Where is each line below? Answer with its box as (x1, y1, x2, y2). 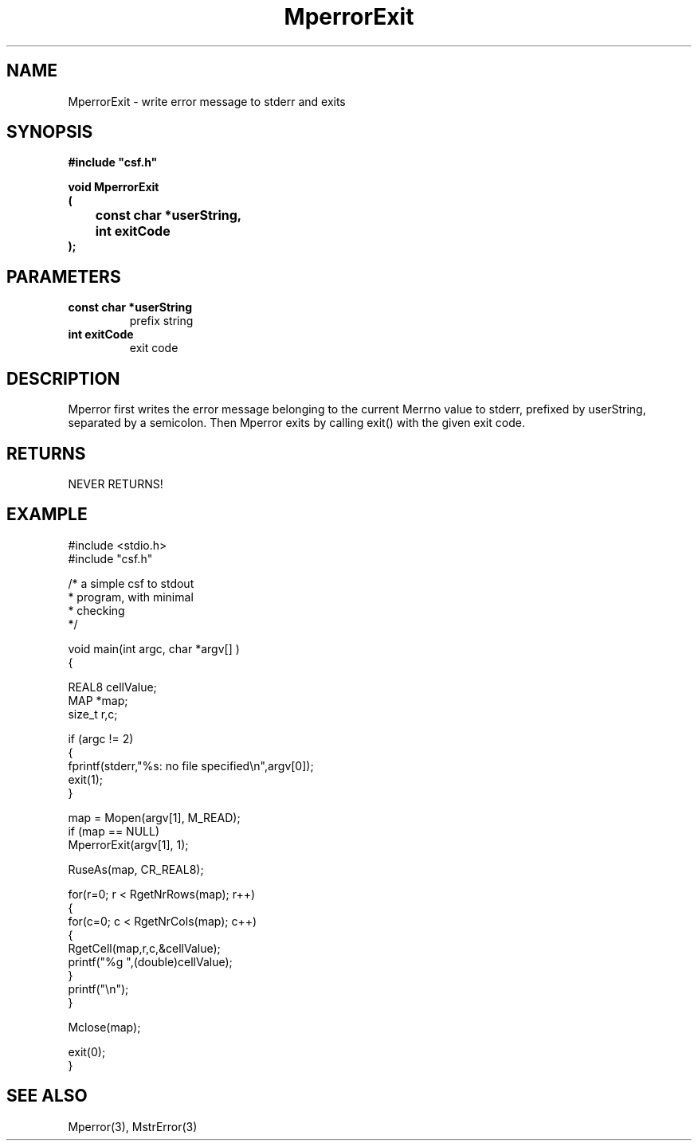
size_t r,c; (68, 707, 118, 721)
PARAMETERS (6, 266, 121, 287)
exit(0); (68, 1044, 106, 1059)
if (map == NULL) (68, 824, 160, 838)
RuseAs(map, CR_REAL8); (68, 862, 204, 876)
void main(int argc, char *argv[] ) (68, 641, 240, 656)
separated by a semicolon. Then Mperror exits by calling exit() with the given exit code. (68, 416, 525, 430)
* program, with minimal (68, 589, 194, 604)
